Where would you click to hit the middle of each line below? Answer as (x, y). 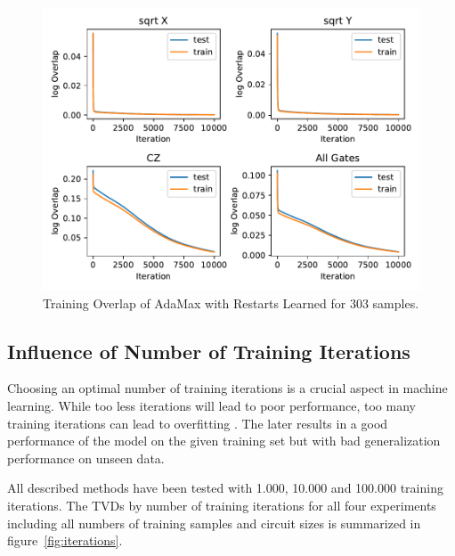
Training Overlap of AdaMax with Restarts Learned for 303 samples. (231, 303)
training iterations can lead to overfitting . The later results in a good (198, 423)
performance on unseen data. (86, 458)
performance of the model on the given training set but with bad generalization (224, 441)
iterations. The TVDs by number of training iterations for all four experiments (222, 505)
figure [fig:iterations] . (65, 540)
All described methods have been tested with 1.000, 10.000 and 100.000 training (225, 488)
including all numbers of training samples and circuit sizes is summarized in (214, 523)
